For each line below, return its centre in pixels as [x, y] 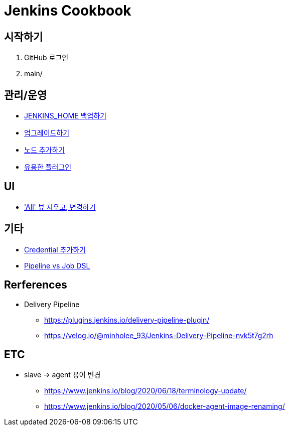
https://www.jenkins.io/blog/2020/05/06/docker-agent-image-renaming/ [165, 406]
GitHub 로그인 [46, 58]
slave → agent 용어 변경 [62, 375]
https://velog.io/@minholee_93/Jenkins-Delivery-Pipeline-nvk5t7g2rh [159, 335]
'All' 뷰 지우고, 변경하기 [60, 207]
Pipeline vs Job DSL [57, 265]
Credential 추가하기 [55, 249]
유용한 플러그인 [48, 167]
